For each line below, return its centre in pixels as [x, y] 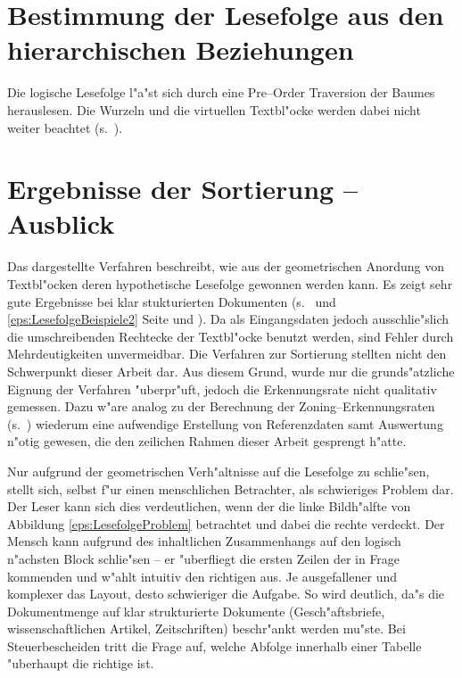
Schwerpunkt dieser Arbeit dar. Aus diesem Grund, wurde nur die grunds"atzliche [231, 371]
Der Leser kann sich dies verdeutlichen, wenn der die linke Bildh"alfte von [209, 506]
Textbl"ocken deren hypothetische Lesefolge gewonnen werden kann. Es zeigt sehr [230, 284]
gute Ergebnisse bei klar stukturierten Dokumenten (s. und [172, 301]
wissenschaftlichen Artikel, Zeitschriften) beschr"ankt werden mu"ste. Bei [206, 628]
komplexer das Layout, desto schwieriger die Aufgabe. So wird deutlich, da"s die [226, 594]
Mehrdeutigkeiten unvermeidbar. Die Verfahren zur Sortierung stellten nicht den [227, 354]
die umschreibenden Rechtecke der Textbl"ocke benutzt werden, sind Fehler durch [231, 336]
